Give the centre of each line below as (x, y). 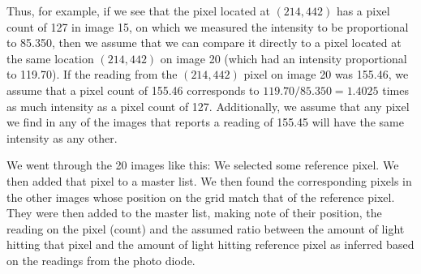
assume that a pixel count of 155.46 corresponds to (133, 90)
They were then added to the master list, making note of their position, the (194, 213)
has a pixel (363, 11)
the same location (50, 58)
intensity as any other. (62, 137)
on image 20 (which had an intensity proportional (284, 58)
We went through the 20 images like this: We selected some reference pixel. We (203, 165)
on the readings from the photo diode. (101, 260)
